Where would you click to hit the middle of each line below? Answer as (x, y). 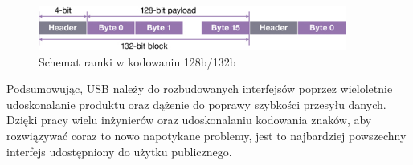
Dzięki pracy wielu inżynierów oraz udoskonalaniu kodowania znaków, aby (189, 120)
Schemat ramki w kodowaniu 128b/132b (137, 61)
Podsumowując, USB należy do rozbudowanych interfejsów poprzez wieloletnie (200, 89)
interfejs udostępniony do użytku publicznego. (119, 151)
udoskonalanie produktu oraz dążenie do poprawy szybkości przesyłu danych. (196, 104)
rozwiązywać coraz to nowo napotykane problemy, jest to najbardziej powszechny (206, 135)
